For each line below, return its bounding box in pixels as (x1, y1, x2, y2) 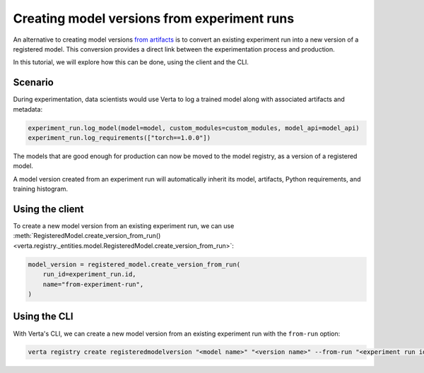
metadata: (13, 105, 42, 113)
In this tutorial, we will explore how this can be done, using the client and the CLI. (13, 58, 249, 66)
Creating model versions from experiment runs (13, 11, 295, 26)
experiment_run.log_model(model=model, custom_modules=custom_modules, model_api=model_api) (28, 124, 360, 132)
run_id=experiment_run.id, (42, 271, 137, 278)
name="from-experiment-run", (42, 280, 144, 288)
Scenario (13, 76, 54, 88)
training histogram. (13, 184, 69, 194)
